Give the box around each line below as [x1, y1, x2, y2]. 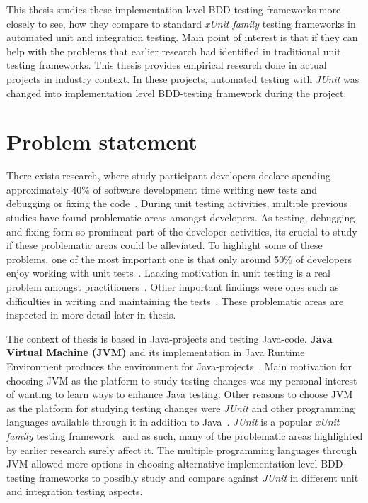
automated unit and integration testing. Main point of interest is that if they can [6, 30, 358, 45]
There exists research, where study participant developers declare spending [6, 168, 331, 183]
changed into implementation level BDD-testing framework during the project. [6, 85, 347, 100]
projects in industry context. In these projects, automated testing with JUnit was [6, 71, 360, 86]
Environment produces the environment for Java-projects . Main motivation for [6, 359, 352, 373]
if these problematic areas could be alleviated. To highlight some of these [6, 238, 323, 253]
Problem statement [6, 127, 197, 156]
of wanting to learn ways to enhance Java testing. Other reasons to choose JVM [6, 387, 353, 402]
